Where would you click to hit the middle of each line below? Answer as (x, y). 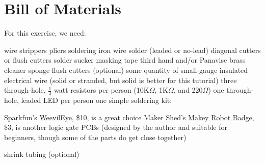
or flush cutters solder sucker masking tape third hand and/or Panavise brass (125, 60)
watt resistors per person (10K (101, 90)
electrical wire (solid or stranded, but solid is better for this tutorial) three (121, 80)
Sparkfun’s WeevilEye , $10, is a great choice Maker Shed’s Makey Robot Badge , (129, 117)
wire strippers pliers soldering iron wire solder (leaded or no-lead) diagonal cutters (132, 50)
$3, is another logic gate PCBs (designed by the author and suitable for (116, 127)
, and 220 (188, 90)
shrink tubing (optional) (42, 154)
